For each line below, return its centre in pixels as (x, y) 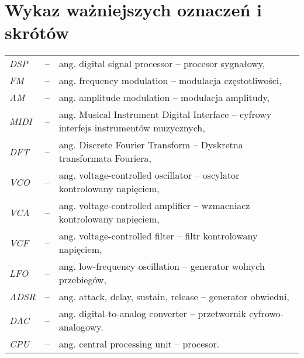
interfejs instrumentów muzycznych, (132, 128)
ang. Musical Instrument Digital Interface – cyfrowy (165, 114)
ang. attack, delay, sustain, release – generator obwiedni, (174, 297)
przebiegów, (83, 280)
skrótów (37, 32)
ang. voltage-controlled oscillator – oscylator (149, 175)
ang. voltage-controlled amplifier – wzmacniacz (154, 206)
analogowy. (81, 327)
